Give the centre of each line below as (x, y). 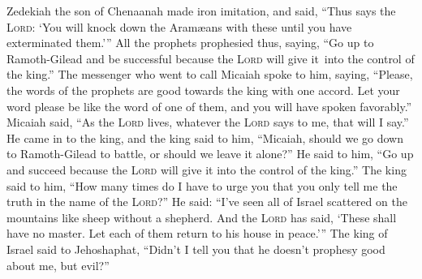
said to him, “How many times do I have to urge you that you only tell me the (202, 185)
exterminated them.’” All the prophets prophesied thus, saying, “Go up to (190, 43)
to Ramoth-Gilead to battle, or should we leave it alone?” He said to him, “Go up (210, 154)
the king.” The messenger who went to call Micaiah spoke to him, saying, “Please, (210, 74)
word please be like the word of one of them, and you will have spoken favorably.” (209, 106)
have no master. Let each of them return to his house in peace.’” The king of (197, 233)
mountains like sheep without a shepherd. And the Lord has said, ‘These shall (202, 217)
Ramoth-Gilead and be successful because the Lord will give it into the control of (211, 58)
